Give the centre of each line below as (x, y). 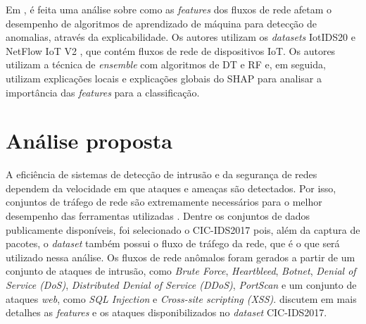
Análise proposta (89, 141)
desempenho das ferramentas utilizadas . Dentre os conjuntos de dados (158, 216)
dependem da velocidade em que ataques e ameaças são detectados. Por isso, (171, 188)
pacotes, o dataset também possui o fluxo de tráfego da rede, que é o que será (173, 243)
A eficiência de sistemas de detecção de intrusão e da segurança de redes (162, 174)
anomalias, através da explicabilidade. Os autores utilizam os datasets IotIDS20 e (181, 37)
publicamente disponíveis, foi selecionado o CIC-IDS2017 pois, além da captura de (183, 229)
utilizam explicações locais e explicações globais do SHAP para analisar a (164, 78)
